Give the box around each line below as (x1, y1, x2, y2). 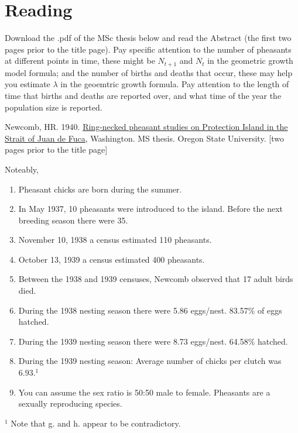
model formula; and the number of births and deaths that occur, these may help (5, 66, 293, 78)
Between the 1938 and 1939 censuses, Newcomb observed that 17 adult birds (18, 273, 293, 285)
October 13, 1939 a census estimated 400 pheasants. (18, 253, 205, 265)
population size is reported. (5, 101, 102, 113)
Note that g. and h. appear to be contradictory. (11, 417, 181, 429)
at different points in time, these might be (5, 54, 155, 67)
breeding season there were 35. (18, 214, 128, 226)
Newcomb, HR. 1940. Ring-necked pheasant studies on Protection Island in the (5, 121, 288, 133)
